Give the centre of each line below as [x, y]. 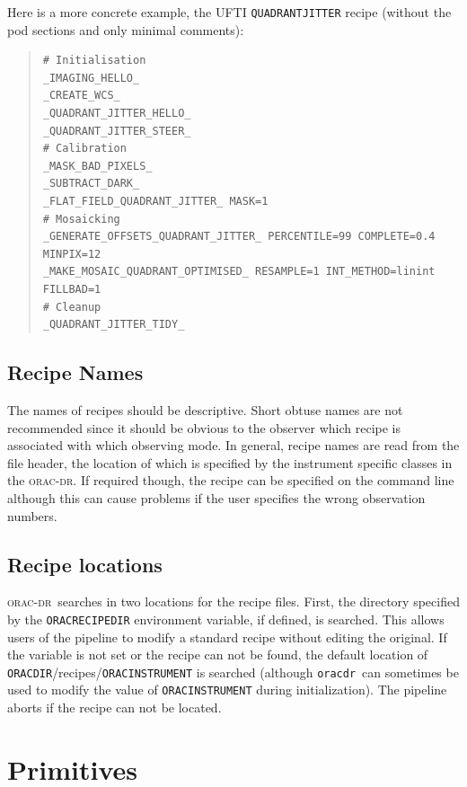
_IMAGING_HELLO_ [91, 78]
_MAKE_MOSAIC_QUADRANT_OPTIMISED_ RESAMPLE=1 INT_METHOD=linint [239, 272]
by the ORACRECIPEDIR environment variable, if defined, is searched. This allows [226, 619]
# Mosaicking [81, 219]
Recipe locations [85, 564]
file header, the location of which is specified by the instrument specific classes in [230, 462]
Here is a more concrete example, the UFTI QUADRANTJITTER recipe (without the [229, 12]
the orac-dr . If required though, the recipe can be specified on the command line [231, 480]
